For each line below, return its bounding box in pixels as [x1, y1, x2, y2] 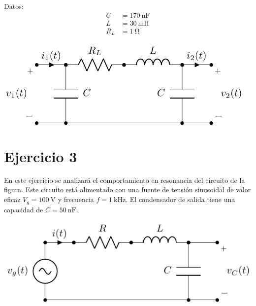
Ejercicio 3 [4, 146, 77, 166]
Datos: [4, 1, 24, 11]
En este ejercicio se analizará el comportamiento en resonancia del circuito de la [4, 174, 245, 185]
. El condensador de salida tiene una [126, 194, 235, 204]
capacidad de [4, 204, 43, 214]
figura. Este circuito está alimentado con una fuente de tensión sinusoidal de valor [4, 184, 251, 195]
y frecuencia [58, 194, 94, 204]
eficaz [4, 194, 21, 204]
